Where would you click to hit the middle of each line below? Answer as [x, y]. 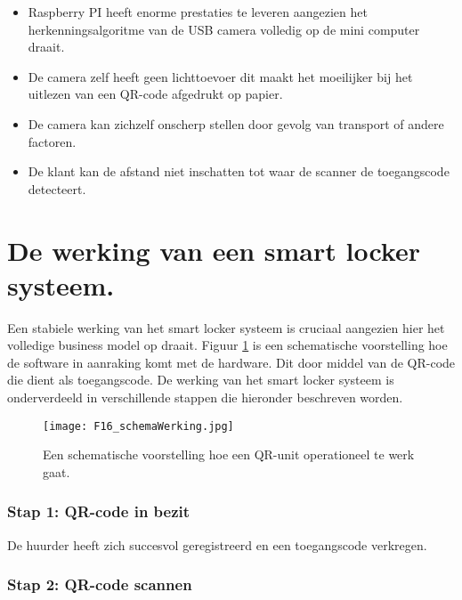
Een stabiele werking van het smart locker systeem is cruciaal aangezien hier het [226, 327]
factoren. [52, 141]
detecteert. [57, 188]
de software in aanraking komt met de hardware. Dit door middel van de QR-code [231, 362]
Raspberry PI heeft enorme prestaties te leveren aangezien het [198, 12]
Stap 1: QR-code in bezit [99, 511]
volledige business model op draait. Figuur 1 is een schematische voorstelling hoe [227, 345]
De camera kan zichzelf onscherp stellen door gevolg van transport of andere [236, 123]
